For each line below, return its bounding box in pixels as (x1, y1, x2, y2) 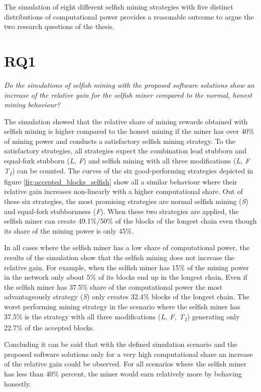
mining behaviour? (4, 99, 61, 110)
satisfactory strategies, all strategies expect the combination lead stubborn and (4, 145, 246, 156)
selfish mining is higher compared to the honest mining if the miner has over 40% (4, 126, 254, 136)
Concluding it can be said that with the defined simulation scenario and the (4, 339, 237, 349)
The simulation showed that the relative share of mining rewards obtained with (4, 116, 248, 126)
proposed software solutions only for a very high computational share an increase (4, 348, 253, 359)
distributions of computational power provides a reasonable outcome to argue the (4, 11, 254, 22)
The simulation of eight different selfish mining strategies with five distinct (4, 2, 233, 12)
